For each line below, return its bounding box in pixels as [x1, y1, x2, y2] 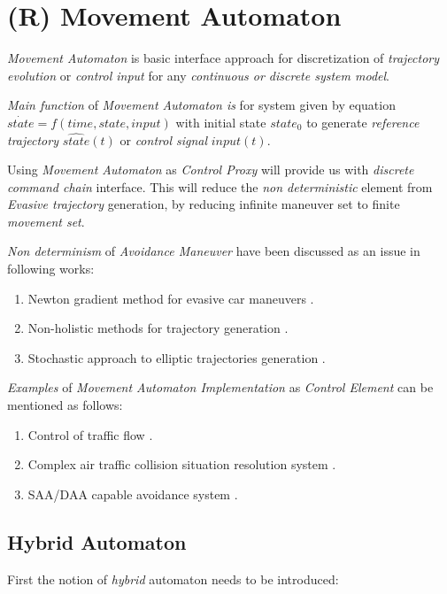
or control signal [119, 130, 208, 149]
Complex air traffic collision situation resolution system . [27, 455, 336, 474]
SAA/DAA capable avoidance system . [27, 484, 238, 503]
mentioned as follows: [7, 396, 123, 414]
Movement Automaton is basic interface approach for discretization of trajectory [7, 49, 440, 67]
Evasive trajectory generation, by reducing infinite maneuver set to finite [7, 195, 400, 213]
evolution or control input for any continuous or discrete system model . [7, 66, 389, 84]
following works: [7, 259, 95, 278]
